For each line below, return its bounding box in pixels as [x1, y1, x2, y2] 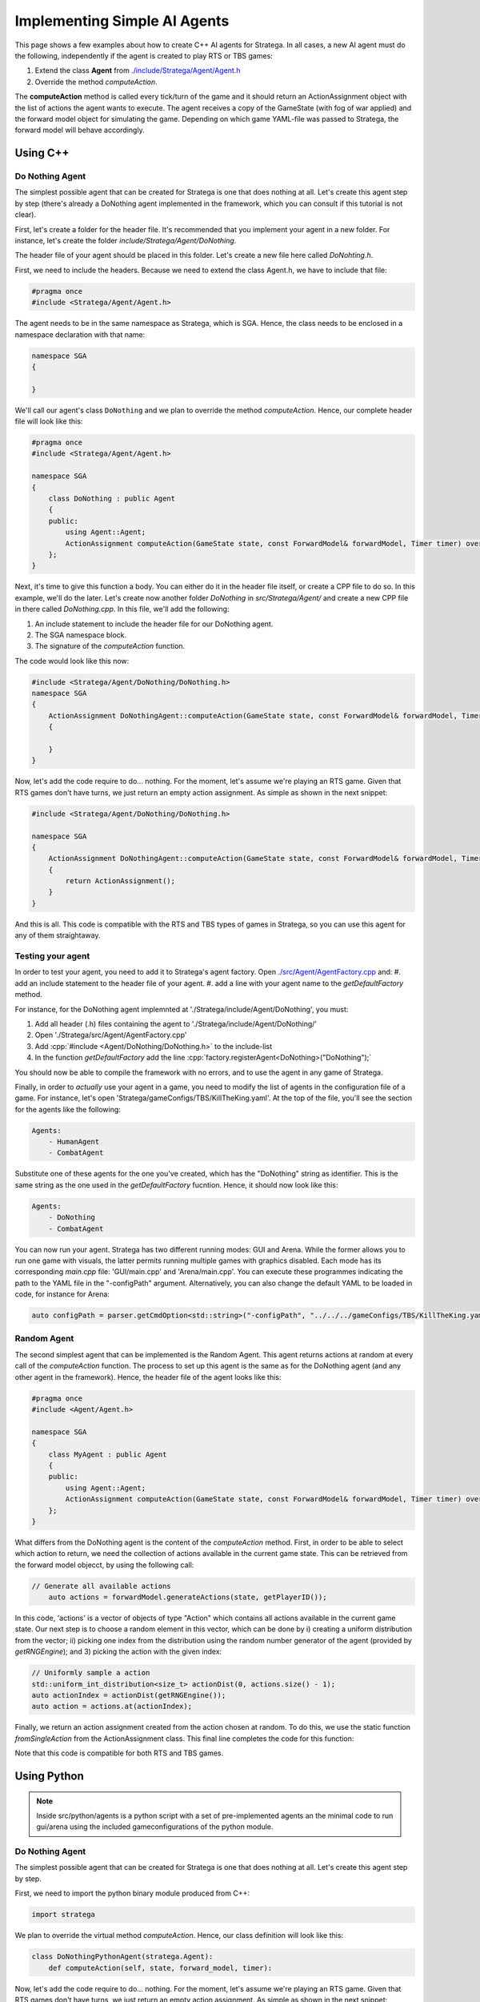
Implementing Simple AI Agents [14, 12, 230, 30]
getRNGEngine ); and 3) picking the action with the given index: [14, 1646, 222, 1657]
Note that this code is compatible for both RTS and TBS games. [14, 1748, 224, 1758]
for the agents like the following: [14, 1104, 122, 1114]
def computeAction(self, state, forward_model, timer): [48, 1963, 273, 1972]
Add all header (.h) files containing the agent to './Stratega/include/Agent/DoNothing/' [34, 1019, 318, 1028]
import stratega [31, 1910, 96, 1920]
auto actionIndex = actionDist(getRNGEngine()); [31, 1690, 226, 1699]
